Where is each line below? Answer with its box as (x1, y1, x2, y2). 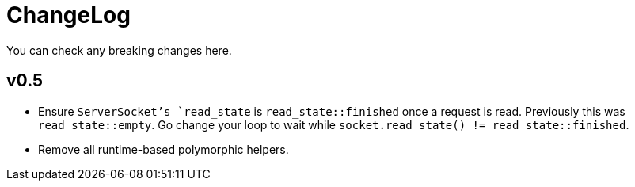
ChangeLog (6, 2, 131, 29)
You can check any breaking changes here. (6, 43, 232, 57)
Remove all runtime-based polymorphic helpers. (38, 142, 289, 156)
